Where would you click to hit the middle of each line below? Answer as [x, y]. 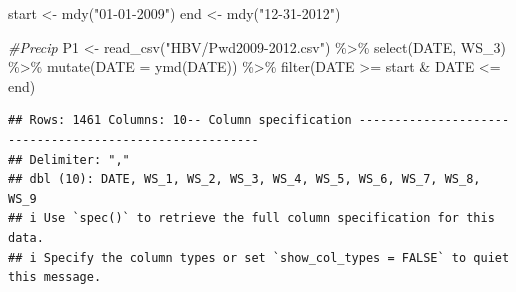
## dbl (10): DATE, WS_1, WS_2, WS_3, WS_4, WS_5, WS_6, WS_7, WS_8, [244, 179]
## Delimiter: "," [69, 159]
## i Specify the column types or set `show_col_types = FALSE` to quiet [259, 257]
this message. [55, 277]
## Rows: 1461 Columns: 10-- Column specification [180, 120]
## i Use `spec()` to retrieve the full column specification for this [251, 218]
